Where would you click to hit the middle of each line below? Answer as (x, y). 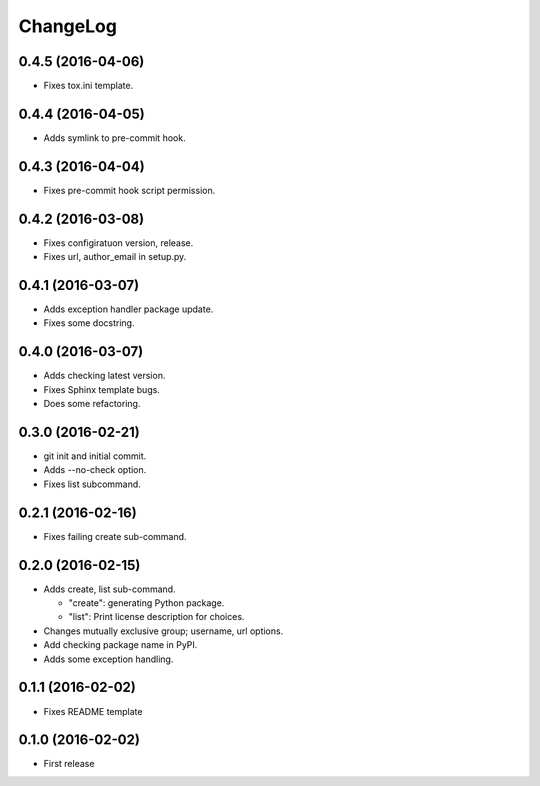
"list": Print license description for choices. (156, 617)
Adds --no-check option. (95, 470)
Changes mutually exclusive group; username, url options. (163, 631)
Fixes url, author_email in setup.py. (115, 257)
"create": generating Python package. (146, 603)
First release (69, 764)
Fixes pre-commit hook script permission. (129, 190)
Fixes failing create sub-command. (115, 536)
